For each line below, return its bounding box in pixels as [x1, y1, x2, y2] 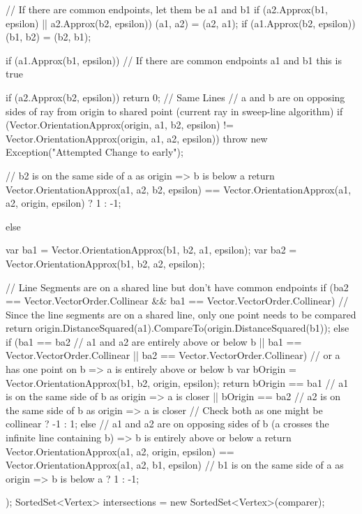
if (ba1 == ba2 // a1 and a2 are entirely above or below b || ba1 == [6, 334, 302, 348]
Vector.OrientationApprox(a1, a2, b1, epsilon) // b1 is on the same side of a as [6, 457, 344, 472]
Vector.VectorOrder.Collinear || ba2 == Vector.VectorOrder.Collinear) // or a [6, 348, 340, 362]
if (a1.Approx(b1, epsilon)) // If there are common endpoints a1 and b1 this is [6, 52, 342, 67]
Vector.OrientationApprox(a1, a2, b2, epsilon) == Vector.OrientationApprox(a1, [6, 182, 352, 196]
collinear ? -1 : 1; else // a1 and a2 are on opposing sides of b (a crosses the [6, 416, 329, 431]
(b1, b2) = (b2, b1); [6, 29, 91, 44]
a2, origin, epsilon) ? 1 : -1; [6, 196, 121, 210]
